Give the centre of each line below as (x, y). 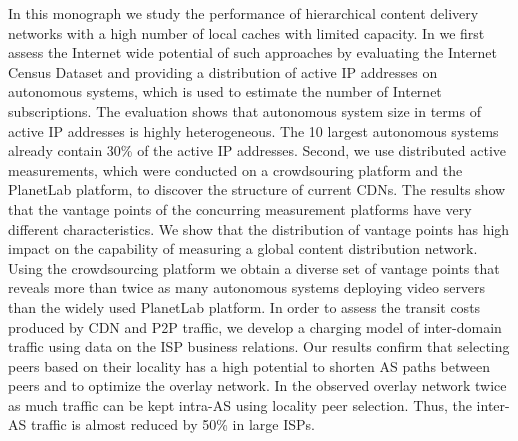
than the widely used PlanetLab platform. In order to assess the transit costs (244, 306)
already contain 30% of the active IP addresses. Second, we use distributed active (257, 150)
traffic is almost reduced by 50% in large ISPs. (172, 424)
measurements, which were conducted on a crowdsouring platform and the (235, 169)
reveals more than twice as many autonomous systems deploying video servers (247, 287)
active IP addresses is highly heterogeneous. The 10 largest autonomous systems (253, 130)
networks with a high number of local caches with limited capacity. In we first (246, 32)
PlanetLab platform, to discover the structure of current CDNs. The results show (257, 189)
